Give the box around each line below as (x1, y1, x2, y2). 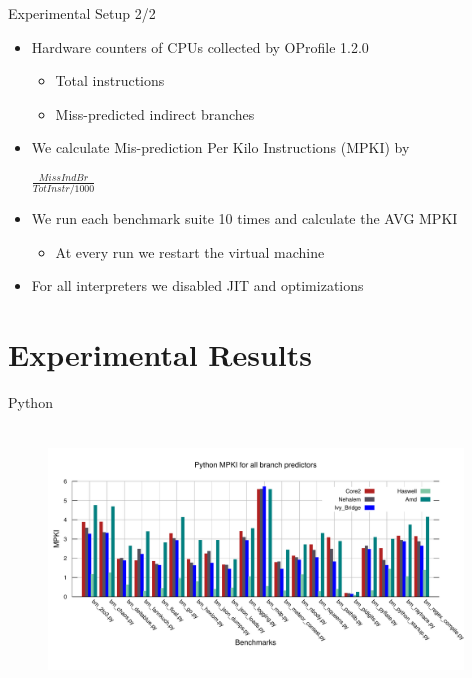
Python (8, 392, 53, 413)
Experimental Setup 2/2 (8, 3, 156, 23)
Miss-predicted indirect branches (55, 103, 255, 124)
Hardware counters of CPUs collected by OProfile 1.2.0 (31, 36, 369, 57)
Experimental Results (8, 334, 312, 375)
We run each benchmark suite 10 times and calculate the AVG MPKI (31, 208, 458, 229)
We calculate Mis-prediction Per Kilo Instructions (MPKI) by (31, 137, 410, 158)
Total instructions (55, 70, 165, 91)
